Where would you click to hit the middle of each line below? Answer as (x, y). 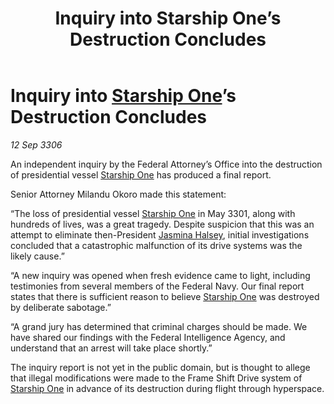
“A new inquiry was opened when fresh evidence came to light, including (160, 275)
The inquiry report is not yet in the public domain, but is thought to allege (160, 367)
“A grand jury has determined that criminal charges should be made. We (159, 326)
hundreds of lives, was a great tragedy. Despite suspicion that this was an (162, 224)
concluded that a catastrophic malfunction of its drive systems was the (156, 245)
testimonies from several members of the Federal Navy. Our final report (157, 286)
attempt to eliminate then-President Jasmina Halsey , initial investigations (160, 234)
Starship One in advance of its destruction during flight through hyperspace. (167, 388)
